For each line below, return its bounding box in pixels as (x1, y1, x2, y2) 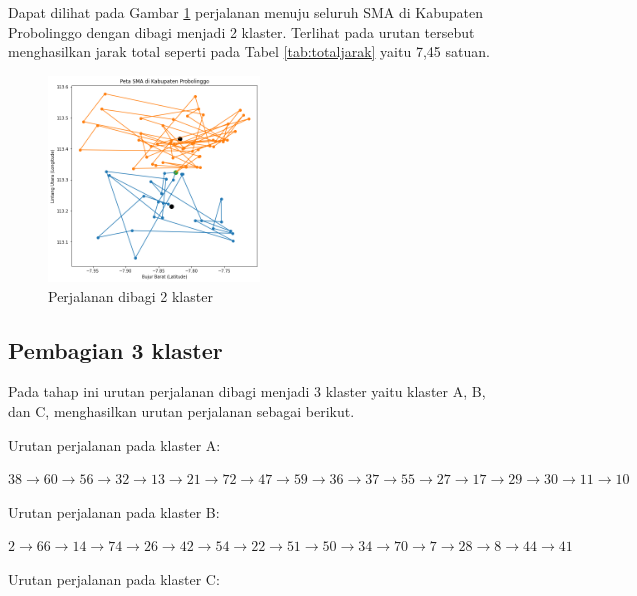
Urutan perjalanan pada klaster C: (8, 568, 220, 589)
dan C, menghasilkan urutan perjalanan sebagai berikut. (8, 400, 355, 421)
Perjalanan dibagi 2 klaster (48, 285, 213, 306)
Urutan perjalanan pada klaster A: (8, 434, 221, 455)
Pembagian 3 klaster (8, 334, 223, 365)
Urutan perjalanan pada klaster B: (8, 501, 220, 522)
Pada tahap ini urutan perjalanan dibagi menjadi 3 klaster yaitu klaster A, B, (8, 381, 486, 402)
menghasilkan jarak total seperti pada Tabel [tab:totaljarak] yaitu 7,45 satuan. (8, 41, 490, 62)
